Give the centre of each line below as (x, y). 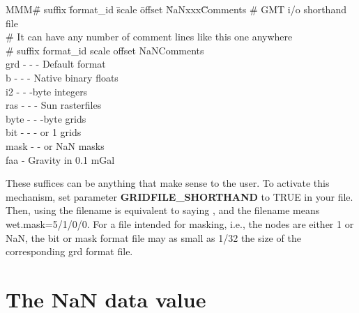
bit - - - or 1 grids (44, 132)
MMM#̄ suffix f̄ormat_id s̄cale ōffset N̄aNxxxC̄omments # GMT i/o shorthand (176, 9)
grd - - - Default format (56, 64)
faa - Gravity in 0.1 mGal (60, 159)
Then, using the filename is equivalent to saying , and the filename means (163, 210)
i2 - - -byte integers (47, 91)
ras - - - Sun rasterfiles (54, 105)
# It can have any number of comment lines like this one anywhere (149, 37)
